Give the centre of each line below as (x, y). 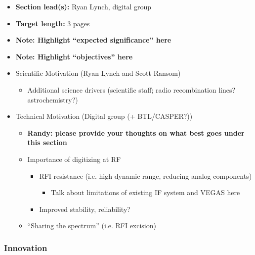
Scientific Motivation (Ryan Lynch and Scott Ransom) (98, 73)
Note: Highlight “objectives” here (74, 56)
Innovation (26, 247)
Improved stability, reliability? (85, 209)
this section (47, 142)
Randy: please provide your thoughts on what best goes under (136, 132)
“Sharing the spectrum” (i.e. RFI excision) (92, 226)
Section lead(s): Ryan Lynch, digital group (84, 6)
